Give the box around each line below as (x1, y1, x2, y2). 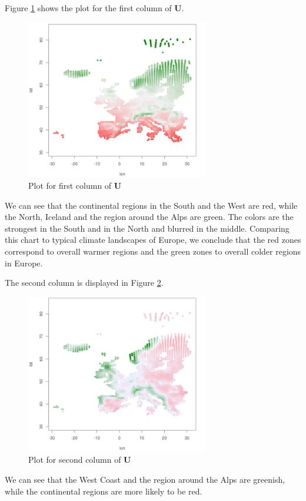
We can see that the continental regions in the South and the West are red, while (5, 199, 298, 211)
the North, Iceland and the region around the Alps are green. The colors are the (5, 211, 294, 223)
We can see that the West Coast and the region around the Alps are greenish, (5, 473, 285, 485)
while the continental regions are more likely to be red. (5, 485, 202, 497)
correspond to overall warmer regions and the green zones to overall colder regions (5, 245, 301, 257)
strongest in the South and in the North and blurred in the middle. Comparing (5, 222, 290, 234)
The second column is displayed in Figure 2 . (5, 276, 164, 289)
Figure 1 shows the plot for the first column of (5, 2, 172, 14)
